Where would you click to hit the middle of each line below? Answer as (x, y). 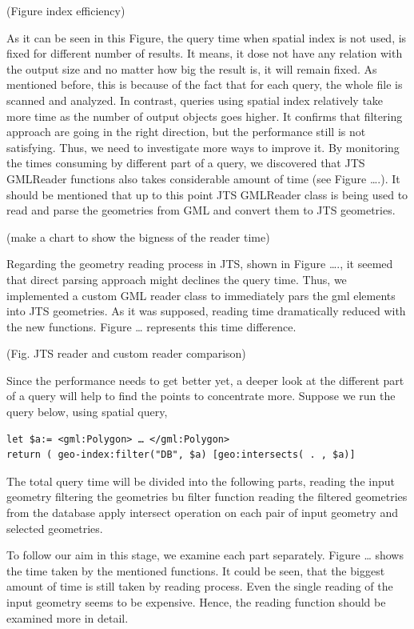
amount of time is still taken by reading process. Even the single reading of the (200, 586)
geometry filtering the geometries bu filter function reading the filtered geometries (207, 497)
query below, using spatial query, (87, 412)
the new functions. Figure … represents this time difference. (151, 326)
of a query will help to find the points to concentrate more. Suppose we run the (201, 396)
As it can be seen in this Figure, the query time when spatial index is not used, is (207, 37)
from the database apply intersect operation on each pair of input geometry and (202, 513)
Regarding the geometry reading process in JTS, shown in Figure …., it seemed (200, 264)
